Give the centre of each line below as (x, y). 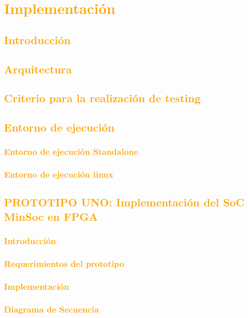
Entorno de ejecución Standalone (71, 152)
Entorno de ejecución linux (59, 174)
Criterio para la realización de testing (102, 98)
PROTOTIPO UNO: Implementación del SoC (124, 202)
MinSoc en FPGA (51, 216)
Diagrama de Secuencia (52, 309)
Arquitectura (38, 69)
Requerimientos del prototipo (64, 264)
